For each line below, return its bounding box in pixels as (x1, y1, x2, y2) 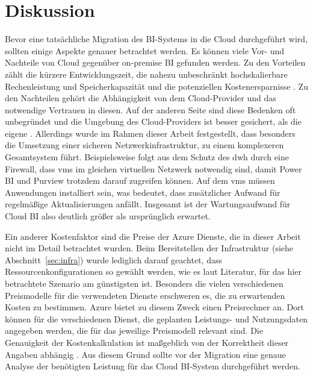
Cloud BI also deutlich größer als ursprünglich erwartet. (5, 210, 211, 222)
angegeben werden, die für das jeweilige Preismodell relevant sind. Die (5, 324, 263, 337)
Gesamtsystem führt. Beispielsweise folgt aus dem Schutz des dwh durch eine (5, 151, 289, 163)
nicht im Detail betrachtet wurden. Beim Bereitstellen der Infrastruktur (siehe (5, 242, 294, 254)
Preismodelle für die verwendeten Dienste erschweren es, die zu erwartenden (5, 289, 285, 301)
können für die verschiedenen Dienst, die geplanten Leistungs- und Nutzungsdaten (5, 312, 308, 325)
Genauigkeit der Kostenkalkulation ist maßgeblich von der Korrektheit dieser (5, 336, 289, 348)
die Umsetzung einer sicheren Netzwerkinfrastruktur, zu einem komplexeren (5, 139, 284, 151)
